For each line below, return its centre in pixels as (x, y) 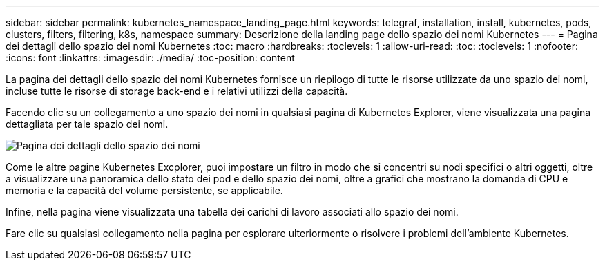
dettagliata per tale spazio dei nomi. (87, 124)
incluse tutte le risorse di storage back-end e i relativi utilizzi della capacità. (177, 91)
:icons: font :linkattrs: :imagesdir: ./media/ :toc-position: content (150, 58)
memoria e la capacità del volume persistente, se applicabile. (144, 190)
